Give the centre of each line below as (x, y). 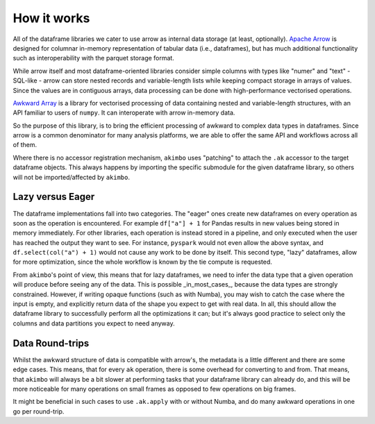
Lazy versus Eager (54, 197)
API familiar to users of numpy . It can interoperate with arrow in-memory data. (124, 113)
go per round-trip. (39, 411)
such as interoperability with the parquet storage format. (94, 58)
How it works (51, 18)
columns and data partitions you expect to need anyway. (94, 323)
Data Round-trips (51, 343)
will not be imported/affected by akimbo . (72, 177)
